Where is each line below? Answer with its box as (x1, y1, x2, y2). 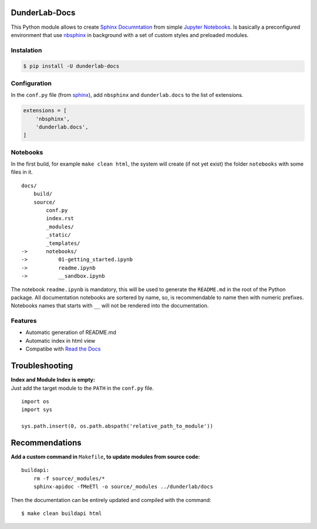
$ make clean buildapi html (21, 510, 102, 517)
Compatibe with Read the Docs (25, 345, 101, 352)
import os (21, 398, 49, 405)
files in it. (11, 169, 33, 176)
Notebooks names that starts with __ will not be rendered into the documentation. (11, 302, 209, 309)
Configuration (11, 79, 52, 87)
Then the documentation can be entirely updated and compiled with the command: (11, 496, 211, 503)
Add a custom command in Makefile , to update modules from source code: (11, 453, 200, 460)
